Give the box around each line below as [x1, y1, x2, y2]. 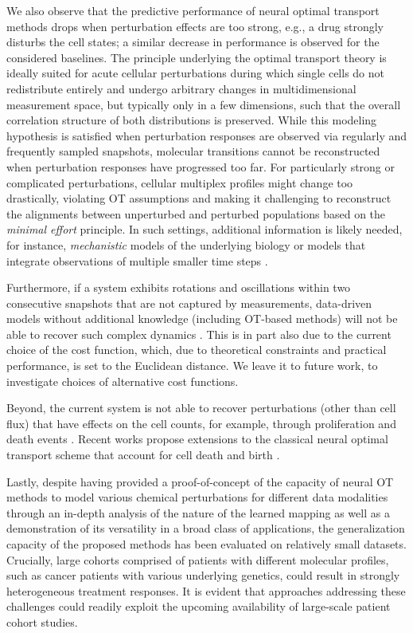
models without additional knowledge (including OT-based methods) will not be [6, 310, 398, 327]
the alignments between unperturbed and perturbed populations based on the [6, 205, 386, 222]
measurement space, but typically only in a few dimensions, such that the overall [6, 96, 401, 112]
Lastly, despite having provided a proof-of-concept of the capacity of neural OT [6, 473, 394, 489]
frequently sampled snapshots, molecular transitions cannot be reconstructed [6, 143, 380, 159]
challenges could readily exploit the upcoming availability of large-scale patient [6, 598, 391, 615]
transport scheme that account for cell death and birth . [6, 446, 280, 463]
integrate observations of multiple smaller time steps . [6, 252, 268, 269]
